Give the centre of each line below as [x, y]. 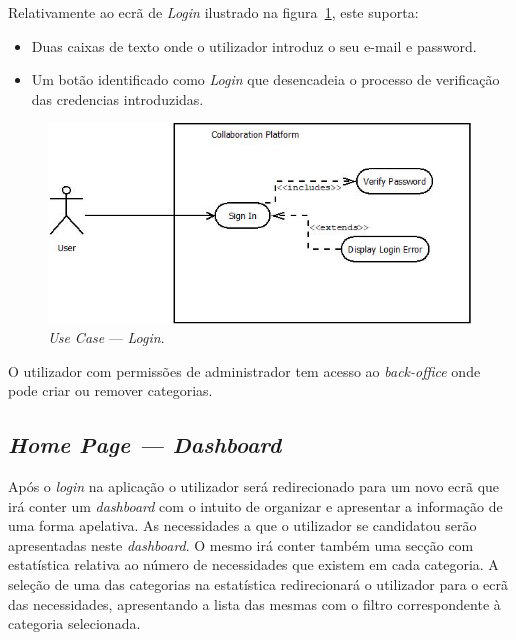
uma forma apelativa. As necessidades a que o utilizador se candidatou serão [242, 525]
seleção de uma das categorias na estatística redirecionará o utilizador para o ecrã [258, 584]
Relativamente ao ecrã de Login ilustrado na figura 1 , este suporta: [213, 12]
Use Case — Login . [106, 337]
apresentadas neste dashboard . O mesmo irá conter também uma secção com [241, 544]
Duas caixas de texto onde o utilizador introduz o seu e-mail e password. [254, 45]
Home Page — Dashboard [145, 444]
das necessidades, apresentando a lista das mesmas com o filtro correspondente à [254, 603]
